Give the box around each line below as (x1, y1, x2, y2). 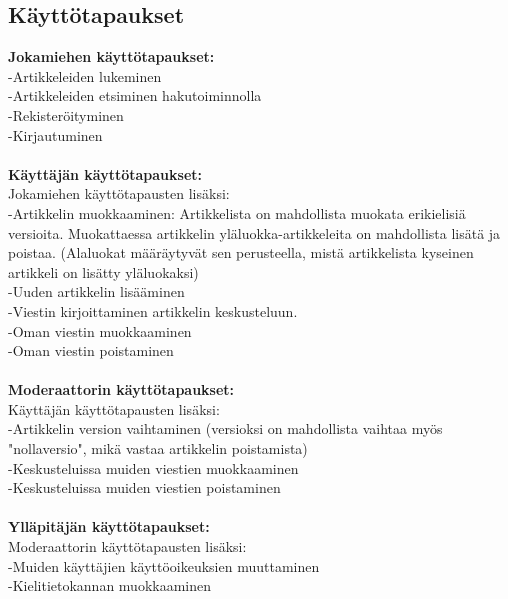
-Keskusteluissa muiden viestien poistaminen (8, 477, 281, 498)
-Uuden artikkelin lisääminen (8, 281, 185, 302)
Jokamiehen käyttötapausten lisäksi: (8, 183, 230, 204)
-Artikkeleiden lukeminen (8, 65, 162, 86)
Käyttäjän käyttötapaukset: (8, 163, 203, 184)
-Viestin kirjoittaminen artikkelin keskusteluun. (8, 300, 298, 321)
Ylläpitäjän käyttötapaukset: (8, 516, 210, 537)
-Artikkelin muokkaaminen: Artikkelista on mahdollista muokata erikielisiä (8, 202, 466, 223)
